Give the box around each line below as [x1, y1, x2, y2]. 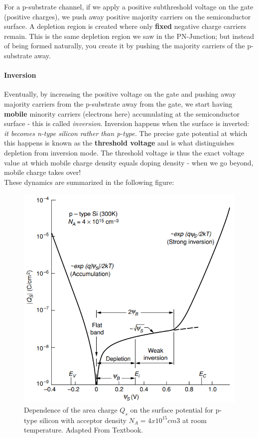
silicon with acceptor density [39, 415, 127, 425]
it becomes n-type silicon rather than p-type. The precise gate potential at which [4, 128, 248, 138]
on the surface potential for [130, 404, 214, 415]
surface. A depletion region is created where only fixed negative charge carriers [4, 21, 247, 31]
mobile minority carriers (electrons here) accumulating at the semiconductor [4, 108, 240, 119]
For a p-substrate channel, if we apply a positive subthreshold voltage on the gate [4, 1, 254, 11]
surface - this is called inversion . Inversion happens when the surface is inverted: [4, 118, 250, 129]
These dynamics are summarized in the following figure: [4, 176, 174, 187]
